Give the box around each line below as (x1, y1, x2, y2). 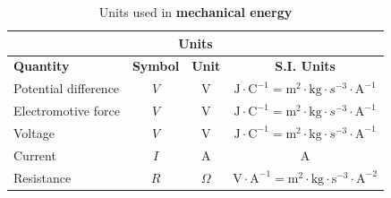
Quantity (13, 56, 70, 75)
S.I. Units (275, 56, 336, 75)
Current (13, 145, 56, 164)
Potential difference (13, 79, 120, 98)
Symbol (132, 56, 180, 75)
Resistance (13, 168, 72, 186)
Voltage (13, 123, 55, 142)
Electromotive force (13, 101, 120, 120)
